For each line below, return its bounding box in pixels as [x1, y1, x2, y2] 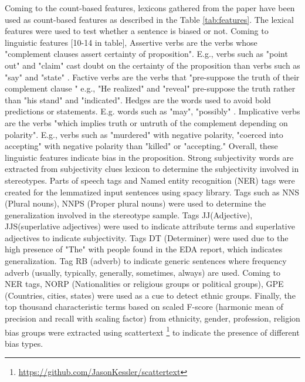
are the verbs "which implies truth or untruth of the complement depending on [5, 116, 288, 129]
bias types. [5, 337, 43, 349]
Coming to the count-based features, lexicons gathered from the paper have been [5, 2, 295, 13]
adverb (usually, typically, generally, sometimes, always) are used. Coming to [5, 266, 280, 278]
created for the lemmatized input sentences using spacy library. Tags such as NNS [5, 185, 299, 198]
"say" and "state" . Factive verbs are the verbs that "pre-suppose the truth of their [5, 70, 300, 83]
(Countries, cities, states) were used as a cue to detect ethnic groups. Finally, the [5, 289, 296, 301]
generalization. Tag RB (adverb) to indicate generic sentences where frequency [5, 255, 287, 267]
